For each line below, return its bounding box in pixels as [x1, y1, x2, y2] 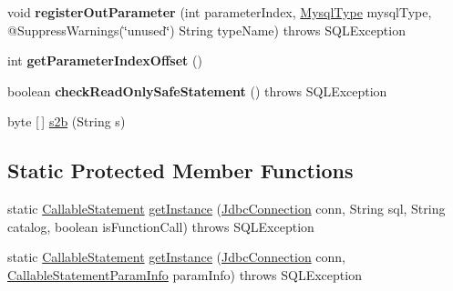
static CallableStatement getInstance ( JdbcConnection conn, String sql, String [7, 199, 446, 218]
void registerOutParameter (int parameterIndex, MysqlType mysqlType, [7, 3, 432, 21]
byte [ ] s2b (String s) [7, 112, 126, 131]
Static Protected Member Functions [7, 156, 354, 185]
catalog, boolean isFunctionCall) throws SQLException [7, 216, 314, 236]
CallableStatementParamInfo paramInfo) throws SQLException [7, 265, 362, 284]
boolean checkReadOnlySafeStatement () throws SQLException [7, 81, 387, 100]
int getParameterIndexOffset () [7, 51, 202, 70]
